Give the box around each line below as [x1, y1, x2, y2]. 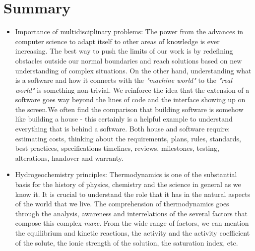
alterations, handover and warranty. [15, 152, 124, 163]
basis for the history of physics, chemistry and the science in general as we [15, 179, 241, 189]
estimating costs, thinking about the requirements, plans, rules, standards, [15, 133, 241, 143]
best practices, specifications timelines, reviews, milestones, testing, [15, 143, 219, 153]
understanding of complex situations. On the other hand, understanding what [15, 65, 252, 75]
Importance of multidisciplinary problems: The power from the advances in [15, 26, 244, 37]
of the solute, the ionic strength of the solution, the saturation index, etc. [15, 237, 238, 248]
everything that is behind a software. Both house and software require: [15, 124, 230, 134]
